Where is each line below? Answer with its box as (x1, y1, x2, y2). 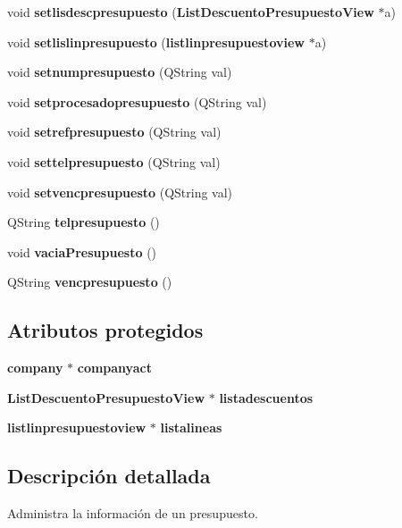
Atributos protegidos (7, 316, 204, 344)
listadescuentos (219, 388, 314, 406)
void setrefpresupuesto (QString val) (7, 122, 222, 141)
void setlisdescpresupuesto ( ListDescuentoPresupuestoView (7, 3, 374, 21)
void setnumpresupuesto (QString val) (7, 63, 232, 81)
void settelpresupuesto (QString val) (7, 152, 221, 171)
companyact (77, 358, 152, 377)
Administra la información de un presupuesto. (7, 504, 258, 523)
